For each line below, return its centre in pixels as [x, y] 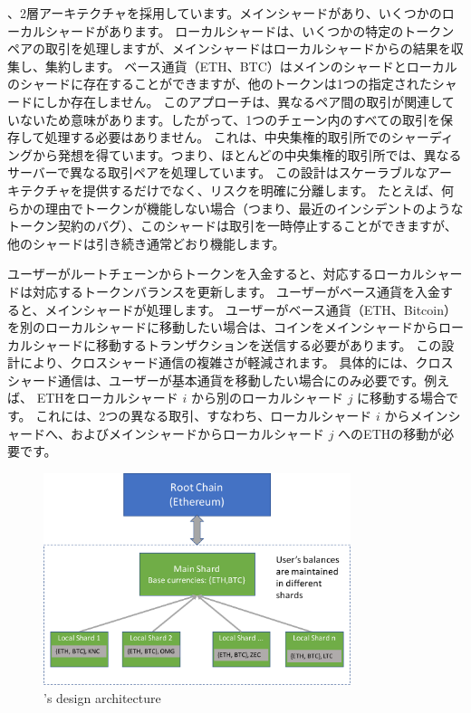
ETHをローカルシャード [107, 398]
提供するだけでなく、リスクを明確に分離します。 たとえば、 [262, 190]
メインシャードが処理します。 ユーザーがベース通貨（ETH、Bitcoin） [251, 309]
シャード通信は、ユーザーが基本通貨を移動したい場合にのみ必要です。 [216, 380]
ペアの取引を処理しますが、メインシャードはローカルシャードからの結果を [229, 48]
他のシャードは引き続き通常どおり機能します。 [146, 243]
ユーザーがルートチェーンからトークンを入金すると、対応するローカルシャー [235, 274]
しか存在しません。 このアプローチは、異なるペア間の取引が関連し [243, 101]
